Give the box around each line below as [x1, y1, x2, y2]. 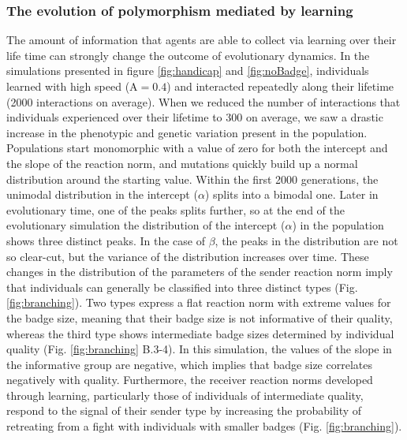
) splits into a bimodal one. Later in [204, 186, 379, 203]
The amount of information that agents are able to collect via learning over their [6, 32, 397, 48]
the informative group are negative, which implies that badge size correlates [6, 356, 372, 372]
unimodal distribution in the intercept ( [6, 186, 198, 203]
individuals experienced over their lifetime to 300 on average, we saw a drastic [6, 109, 383, 125]
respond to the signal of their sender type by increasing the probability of [6, 402, 362, 419]
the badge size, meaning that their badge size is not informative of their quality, [6, 309, 393, 326]
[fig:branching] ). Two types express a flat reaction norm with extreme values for [6, 294, 391, 311]
